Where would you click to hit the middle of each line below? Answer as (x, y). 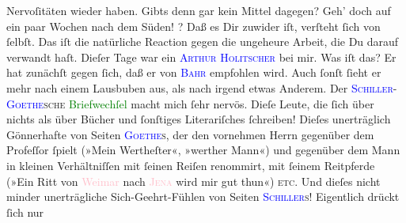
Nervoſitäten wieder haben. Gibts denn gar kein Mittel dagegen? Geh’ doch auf (199, 10)
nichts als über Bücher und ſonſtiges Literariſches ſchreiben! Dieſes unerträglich (199, 119)
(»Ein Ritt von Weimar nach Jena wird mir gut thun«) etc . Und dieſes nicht (194, 181)
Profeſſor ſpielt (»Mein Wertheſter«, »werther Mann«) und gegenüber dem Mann (203, 150)
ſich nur (25, 212)
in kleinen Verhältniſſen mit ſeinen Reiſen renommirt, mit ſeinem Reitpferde (191, 165)
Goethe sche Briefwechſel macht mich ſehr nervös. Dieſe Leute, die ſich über (190, 103)
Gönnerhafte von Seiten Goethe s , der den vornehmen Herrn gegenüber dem (190, 134)
